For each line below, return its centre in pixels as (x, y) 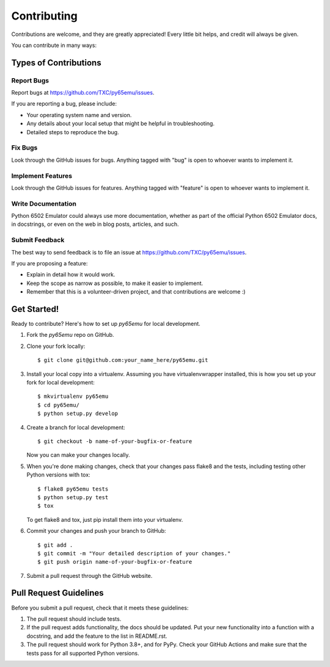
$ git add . (55, 545)
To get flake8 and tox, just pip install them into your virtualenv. (105, 519)
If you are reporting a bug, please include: (64, 104)
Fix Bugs (24, 148)
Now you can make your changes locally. (78, 455)
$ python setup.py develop (78, 414)
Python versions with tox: (59, 475)
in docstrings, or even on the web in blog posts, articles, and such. (95, 224)
